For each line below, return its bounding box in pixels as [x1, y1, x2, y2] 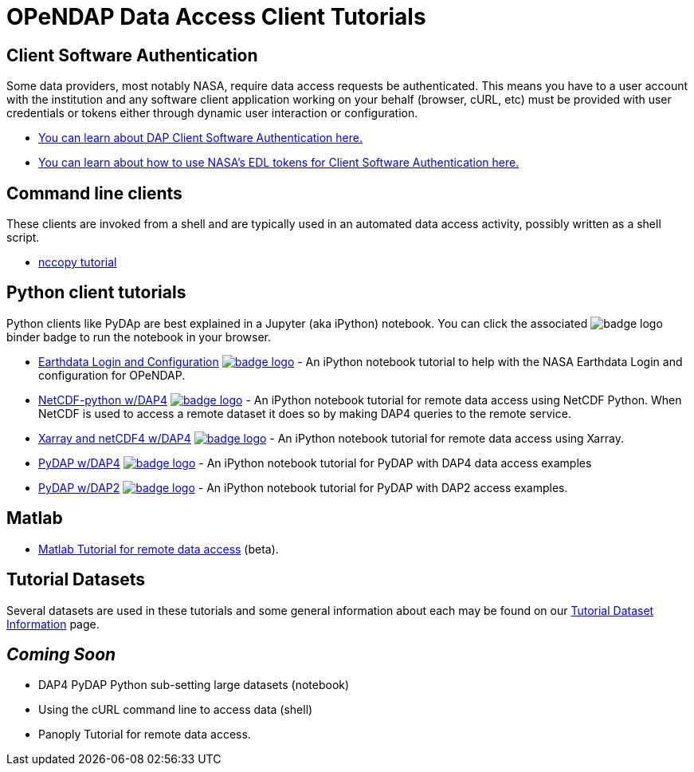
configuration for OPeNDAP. [38, 368, 186, 382]
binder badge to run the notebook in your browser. [6, 329, 272, 344]
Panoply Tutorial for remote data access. [38, 727, 251, 742]
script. [6, 230, 40, 245]
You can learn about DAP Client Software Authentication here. [38, 131, 363, 145]
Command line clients [6, 183, 182, 203]
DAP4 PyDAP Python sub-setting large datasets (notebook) [38, 678, 350, 692]
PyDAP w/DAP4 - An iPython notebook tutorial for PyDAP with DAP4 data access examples [38, 455, 592, 470]
